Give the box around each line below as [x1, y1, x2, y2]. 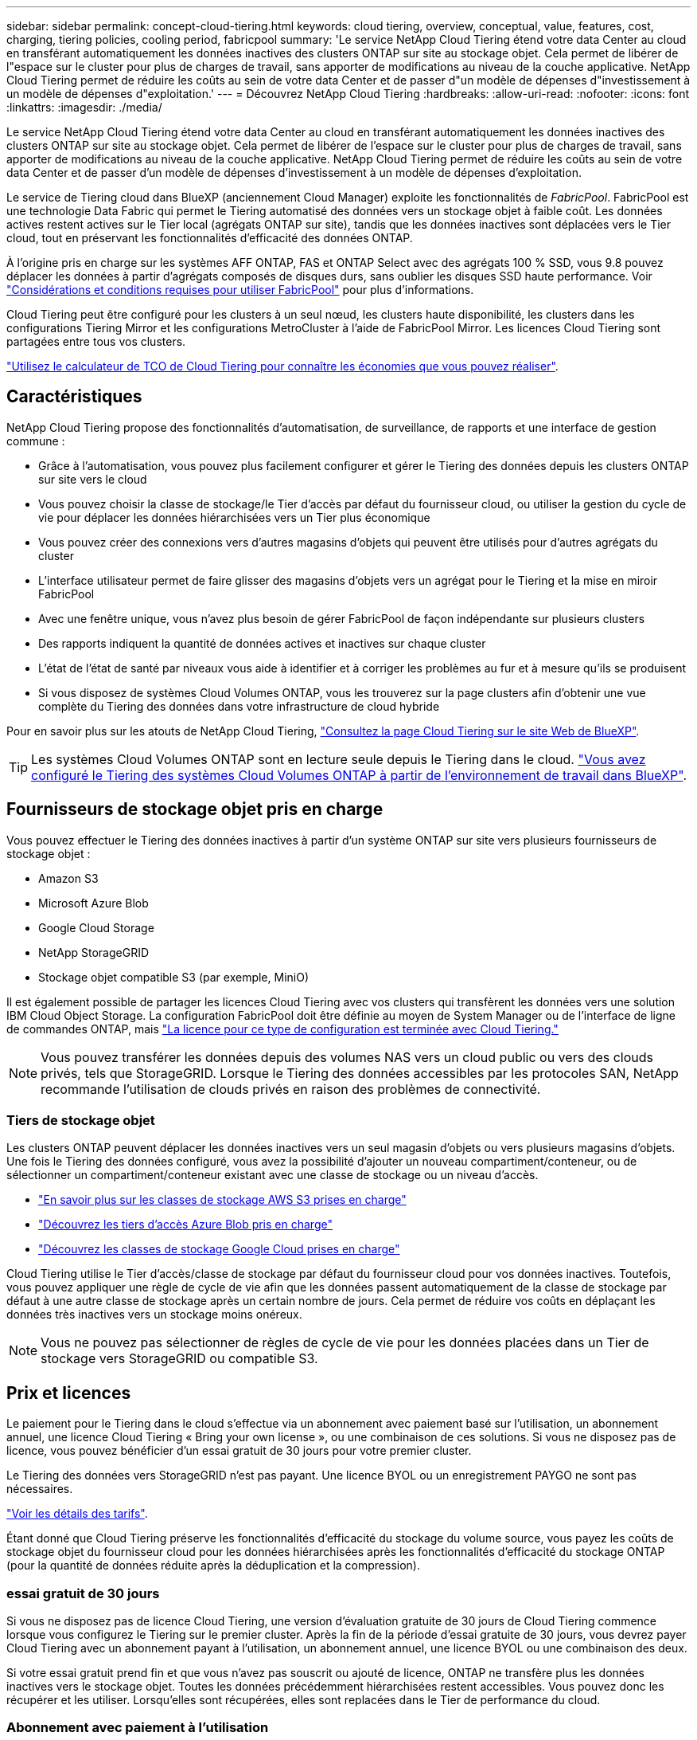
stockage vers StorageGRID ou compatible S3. [41, 1350, 318, 1367]
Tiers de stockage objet [6, 1112, 155, 1129]
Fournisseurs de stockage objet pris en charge [6, 799, 384, 820]
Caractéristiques [6, 386, 142, 407]
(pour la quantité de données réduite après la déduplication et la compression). [6, 1558, 420, 1573]
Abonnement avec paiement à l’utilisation [6, 1719, 269, 1736]
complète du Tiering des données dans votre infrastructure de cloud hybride [38, 699, 440, 713]
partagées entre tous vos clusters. [6, 335, 186, 348]
